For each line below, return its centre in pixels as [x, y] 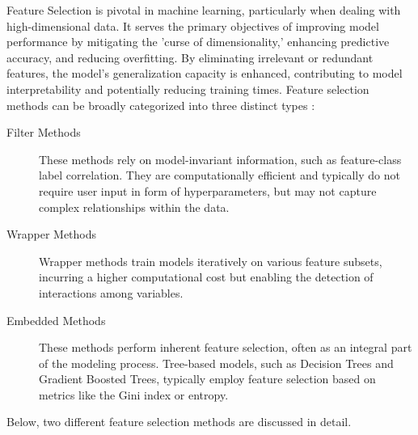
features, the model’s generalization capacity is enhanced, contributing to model [205, 73]
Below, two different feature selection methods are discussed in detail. [179, 422]
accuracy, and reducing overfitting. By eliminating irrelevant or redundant [190, 57]
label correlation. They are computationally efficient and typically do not [220, 175]
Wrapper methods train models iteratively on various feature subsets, [211, 261]
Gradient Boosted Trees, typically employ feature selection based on [207, 379]
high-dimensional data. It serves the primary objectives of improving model [193, 25]
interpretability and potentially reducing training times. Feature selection [188, 89]
